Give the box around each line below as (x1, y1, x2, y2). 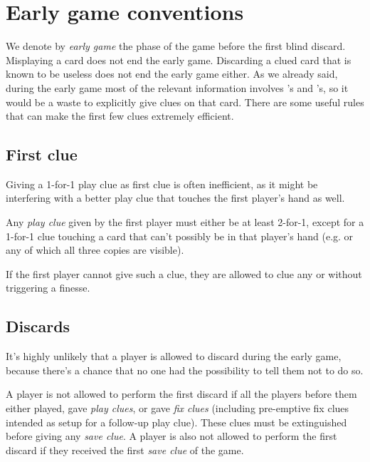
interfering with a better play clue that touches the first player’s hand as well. (6, 190, 345, 205)
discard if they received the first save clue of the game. (6, 442, 244, 457)
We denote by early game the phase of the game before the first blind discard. (6, 38, 346, 53)
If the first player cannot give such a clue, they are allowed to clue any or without (6, 266, 362, 281)
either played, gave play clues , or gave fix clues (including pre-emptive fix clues (6, 401, 349, 416)
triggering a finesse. (6, 280, 90, 295)
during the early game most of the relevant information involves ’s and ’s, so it (6, 80, 349, 95)
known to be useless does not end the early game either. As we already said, (6, 66, 338, 81)
